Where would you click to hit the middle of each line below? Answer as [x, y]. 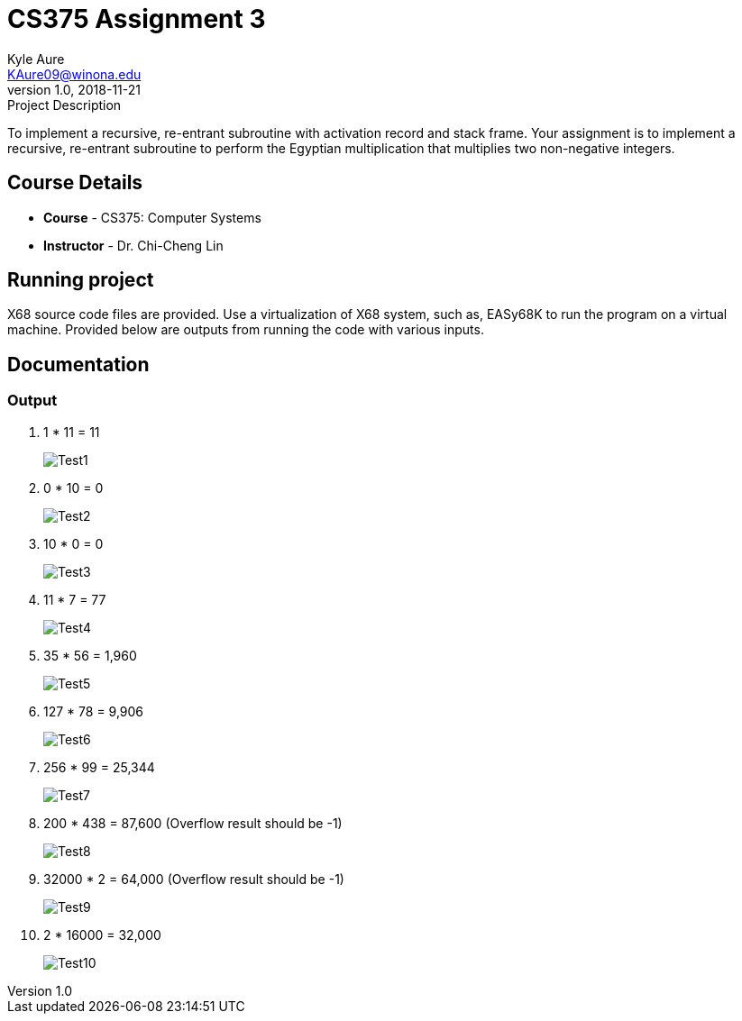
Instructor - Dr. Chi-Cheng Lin [133, 245]
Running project [81, 280]
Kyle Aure [36, 59]
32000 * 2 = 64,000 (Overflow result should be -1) [194, 879]
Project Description [64, 105]
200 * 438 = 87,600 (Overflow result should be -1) [193, 823]
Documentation [78, 364]
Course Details [75, 183]
